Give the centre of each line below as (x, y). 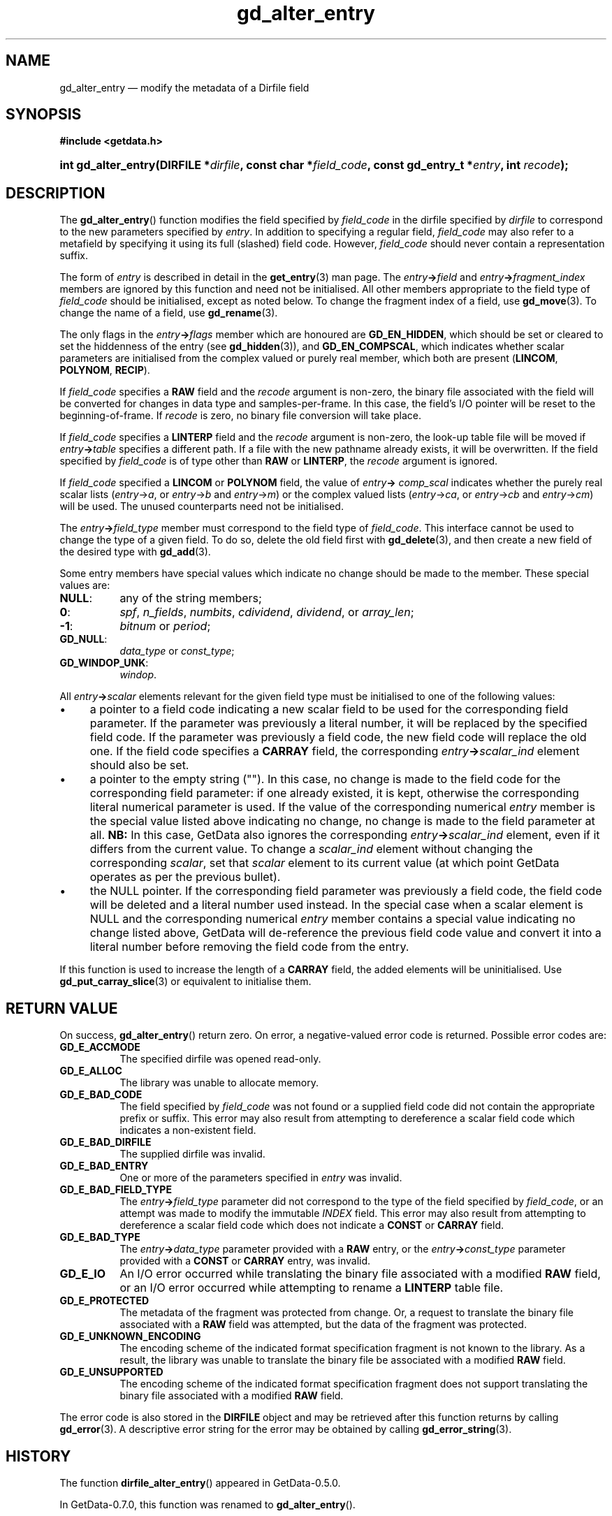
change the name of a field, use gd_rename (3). (169, 313)
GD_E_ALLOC (91, 1071)
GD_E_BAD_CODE (101, 1095)
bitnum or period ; (165, 626)
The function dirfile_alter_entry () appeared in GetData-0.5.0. (200, 1482)
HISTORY (38, 1456)
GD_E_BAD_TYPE (100, 1237)
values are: (85, 585)
